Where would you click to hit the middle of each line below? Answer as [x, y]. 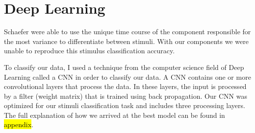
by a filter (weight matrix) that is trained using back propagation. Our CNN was [126, 96]
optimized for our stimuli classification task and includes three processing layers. [125, 105]
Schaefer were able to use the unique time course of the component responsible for [127, 32]
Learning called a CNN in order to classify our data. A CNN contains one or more [127, 77]
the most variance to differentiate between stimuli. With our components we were [126, 41]
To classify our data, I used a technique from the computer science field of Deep [124, 67]
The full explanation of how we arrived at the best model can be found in [115, 115]
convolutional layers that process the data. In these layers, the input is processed [125, 86]
